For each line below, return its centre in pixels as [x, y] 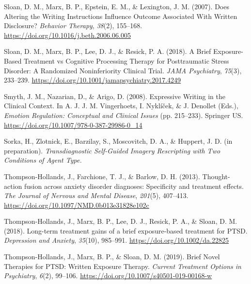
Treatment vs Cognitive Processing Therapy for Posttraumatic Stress [126, 60]
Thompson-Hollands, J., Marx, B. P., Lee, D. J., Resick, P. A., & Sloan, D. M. [121, 221]
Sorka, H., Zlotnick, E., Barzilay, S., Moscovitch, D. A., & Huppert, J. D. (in [118, 141]
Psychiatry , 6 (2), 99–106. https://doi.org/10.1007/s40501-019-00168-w [108, 276]
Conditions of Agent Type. [43, 160]
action [13, 186]
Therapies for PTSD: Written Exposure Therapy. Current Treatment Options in [123, 266]
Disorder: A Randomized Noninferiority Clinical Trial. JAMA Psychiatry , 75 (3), [123, 70]
